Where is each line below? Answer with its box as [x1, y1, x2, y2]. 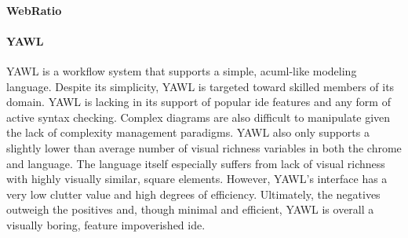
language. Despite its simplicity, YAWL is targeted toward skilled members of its [6, 78, 395, 94]
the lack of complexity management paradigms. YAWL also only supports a [6, 124, 370, 141]
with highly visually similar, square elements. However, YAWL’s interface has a [6, 170, 388, 187]
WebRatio [6, 2, 62, 18]
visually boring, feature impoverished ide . [6, 216, 206, 233]
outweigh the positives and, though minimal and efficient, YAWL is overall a [6, 201, 374, 218]
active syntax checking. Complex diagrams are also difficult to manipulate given [6, 108, 391, 125]
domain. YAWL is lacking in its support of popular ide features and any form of [6, 93, 391, 110]
